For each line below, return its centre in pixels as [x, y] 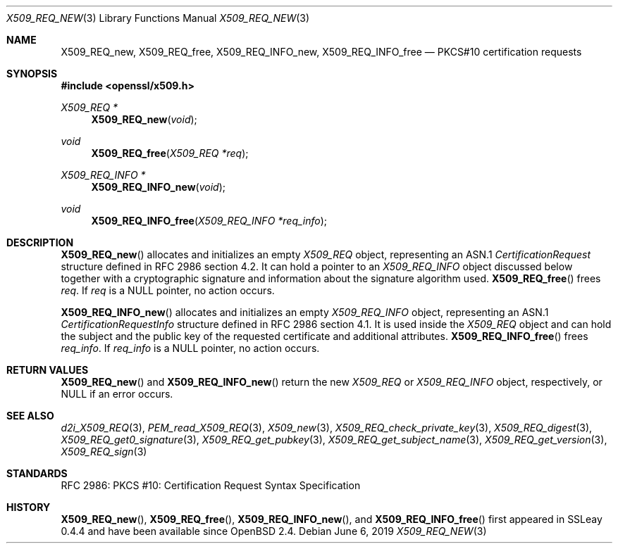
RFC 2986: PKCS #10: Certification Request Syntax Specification [211, 485]
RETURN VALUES [48, 370]
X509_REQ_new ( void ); [144, 119]
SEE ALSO [30, 416]
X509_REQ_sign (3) [104, 452]
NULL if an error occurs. [117, 394]
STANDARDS [37, 473]
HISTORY [29, 507]
